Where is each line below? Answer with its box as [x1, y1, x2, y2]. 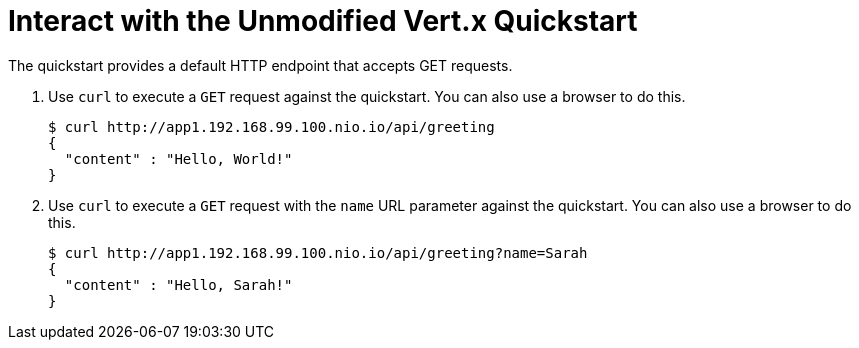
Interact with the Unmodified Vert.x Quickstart [8, 4, 638, 38]
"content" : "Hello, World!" [64, 150, 293, 167]
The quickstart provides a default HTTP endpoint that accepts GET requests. [8, 56, 513, 74]
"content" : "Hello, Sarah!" [64, 276, 293, 293]
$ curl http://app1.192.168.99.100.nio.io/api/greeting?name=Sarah [48, 244, 588, 261]
